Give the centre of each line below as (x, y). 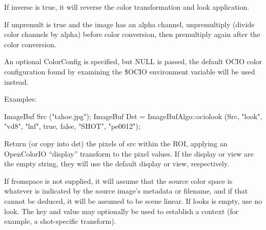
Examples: (20, 99)
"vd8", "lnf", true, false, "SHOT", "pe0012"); (72, 126)
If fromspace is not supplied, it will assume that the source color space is (118, 180)
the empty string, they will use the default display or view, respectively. (117, 164)
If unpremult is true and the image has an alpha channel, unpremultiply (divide (129, 24)
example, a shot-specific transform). (60, 221)
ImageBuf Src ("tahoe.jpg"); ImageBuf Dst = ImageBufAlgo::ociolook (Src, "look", (133, 116)
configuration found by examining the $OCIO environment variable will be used (130, 71)
